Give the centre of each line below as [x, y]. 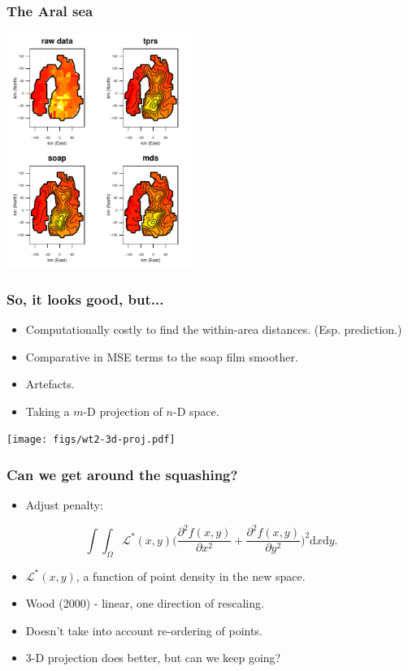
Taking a [48, 411]
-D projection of [123, 411]
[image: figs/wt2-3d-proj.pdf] [91, 440]
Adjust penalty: [64, 505]
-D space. [196, 411]
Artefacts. [50, 384]
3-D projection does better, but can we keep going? [153, 658]
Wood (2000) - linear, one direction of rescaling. [145, 603]
